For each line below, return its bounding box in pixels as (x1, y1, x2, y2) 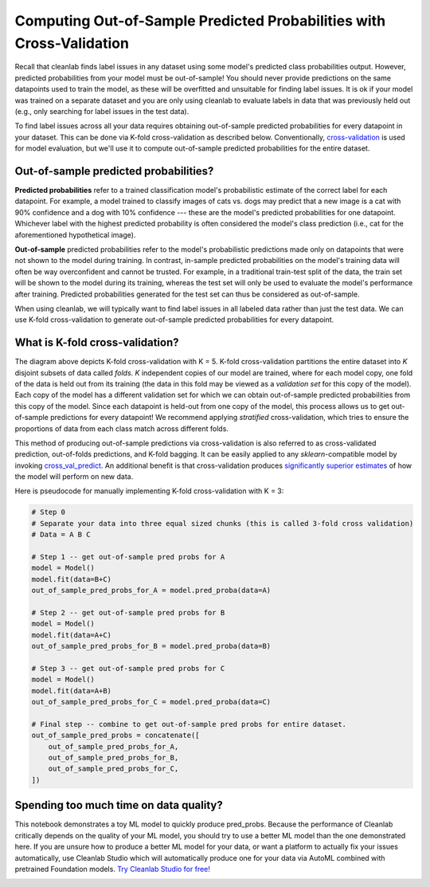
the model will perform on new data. (14, 472, 134, 481)
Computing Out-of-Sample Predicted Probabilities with (14, 12, 386, 29)
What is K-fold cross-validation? (14, 336, 179, 350)
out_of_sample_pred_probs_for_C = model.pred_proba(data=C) (31, 697, 272, 707)
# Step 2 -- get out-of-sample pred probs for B (31, 608, 225, 617)
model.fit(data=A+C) (31, 630, 111, 639)
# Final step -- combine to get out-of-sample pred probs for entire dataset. (31, 720, 346, 728)
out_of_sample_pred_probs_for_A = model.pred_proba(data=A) (31, 586, 272, 595)
